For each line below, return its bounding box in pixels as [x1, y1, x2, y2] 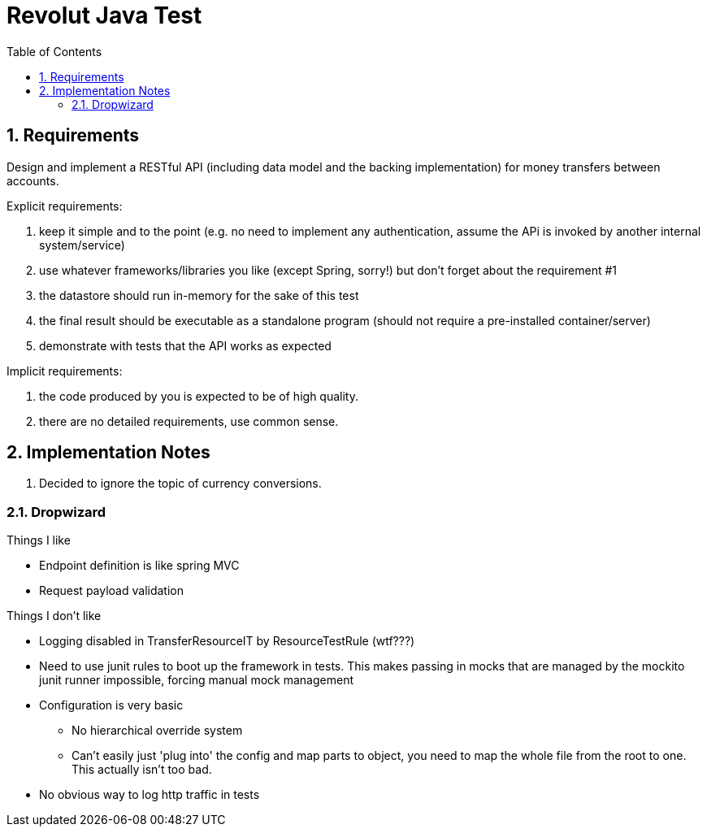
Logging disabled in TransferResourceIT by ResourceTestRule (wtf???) [39, 634, 415, 649]
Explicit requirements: [7, 198, 123, 213]
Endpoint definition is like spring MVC [39, 558, 240, 573]
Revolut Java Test [7, 2, 202, 29]
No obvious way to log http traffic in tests [39, 787, 260, 802]
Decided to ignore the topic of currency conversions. [39, 476, 322, 491]
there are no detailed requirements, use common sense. [39, 414, 339, 428]
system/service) [39, 237, 125, 252]
